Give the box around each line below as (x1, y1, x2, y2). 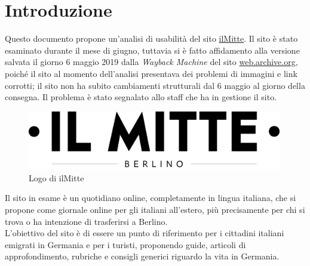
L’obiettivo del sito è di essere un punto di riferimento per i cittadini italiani (5, 227, 284, 239)
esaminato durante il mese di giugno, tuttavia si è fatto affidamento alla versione (5, 44, 300, 56)
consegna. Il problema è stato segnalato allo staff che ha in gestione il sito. (5, 91, 277, 103)
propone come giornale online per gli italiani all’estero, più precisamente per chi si (5, 203, 305, 216)
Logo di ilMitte (29, 171, 84, 184)
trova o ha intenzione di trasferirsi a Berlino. (5, 215, 168, 227)
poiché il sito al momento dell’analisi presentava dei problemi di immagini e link (5, 67, 297, 79)
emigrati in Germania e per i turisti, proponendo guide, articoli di (5, 238, 246, 250)
